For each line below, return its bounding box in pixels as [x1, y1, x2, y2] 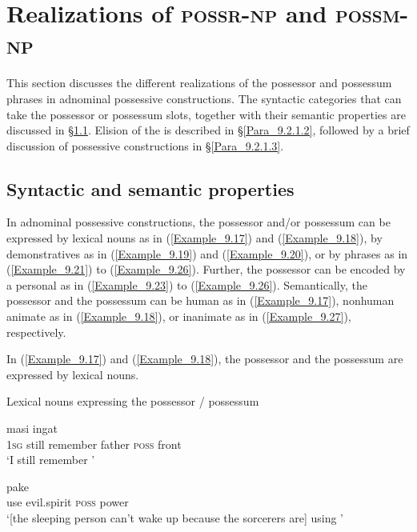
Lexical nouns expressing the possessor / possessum [6, 393, 259, 410]
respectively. [6, 323, 66, 340]
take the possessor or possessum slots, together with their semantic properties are [6, 106, 406, 122]
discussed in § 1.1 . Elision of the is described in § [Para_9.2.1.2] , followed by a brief [6, 122, 410, 138]
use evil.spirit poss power [6, 494, 129, 510]
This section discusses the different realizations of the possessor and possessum [6, 74, 392, 91]
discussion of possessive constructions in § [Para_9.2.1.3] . [6, 137, 284, 154]
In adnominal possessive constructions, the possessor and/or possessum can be [6, 214, 391, 230]
